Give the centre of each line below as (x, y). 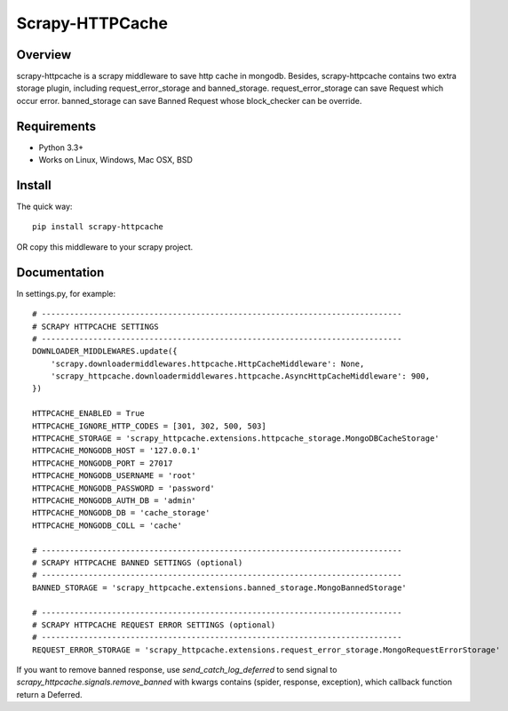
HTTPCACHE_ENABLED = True (89, 414)
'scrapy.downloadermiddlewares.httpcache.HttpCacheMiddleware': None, (207, 363)
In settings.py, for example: (66, 293)
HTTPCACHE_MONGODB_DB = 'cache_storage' (121, 513)
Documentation (60, 272)
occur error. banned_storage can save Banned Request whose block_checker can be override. (189, 100)
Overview (44, 55)
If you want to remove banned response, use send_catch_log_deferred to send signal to (177, 670)
